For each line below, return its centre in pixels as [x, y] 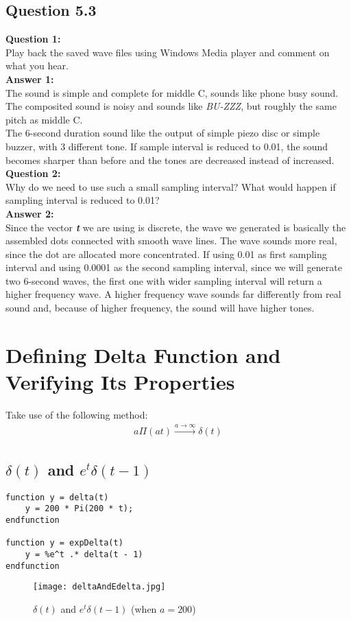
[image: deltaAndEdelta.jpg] [99, 587]
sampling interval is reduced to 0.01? [83, 200]
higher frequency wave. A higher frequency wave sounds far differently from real [173, 294]
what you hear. [37, 66]
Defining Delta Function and [143, 354]
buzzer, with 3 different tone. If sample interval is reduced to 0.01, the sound [167, 146]
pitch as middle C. [44, 119]
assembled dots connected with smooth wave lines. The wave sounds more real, [171, 241]
